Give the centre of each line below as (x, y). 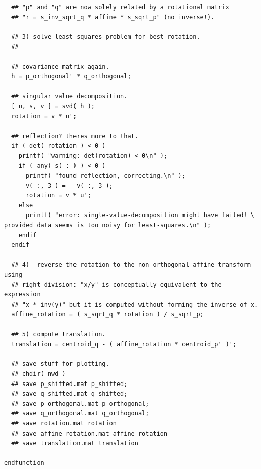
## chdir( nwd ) (39, 374)
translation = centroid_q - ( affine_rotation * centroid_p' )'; (124, 344)
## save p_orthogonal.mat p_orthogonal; (80, 403)
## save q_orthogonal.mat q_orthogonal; (80, 414)
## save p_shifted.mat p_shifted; (69, 384)
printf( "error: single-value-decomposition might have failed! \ (140, 215)
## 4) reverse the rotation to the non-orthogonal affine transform (131, 265)
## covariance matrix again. (60, 67)
